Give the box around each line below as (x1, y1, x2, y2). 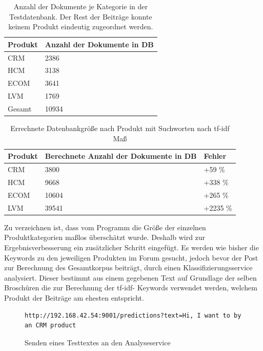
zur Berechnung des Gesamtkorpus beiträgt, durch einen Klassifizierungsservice (4, 262, 253, 273)
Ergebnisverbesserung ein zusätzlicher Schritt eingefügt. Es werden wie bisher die (4, 242, 259, 252)
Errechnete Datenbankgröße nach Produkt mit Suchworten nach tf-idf (10, 123, 230, 134)
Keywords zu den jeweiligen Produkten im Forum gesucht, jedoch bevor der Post (4, 252, 258, 263)
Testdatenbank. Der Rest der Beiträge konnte (9, 11, 152, 22)
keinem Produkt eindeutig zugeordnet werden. (8, 21, 153, 32)
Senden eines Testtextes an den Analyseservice (25, 337, 171, 347)
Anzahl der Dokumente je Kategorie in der (13, 1, 148, 11)
